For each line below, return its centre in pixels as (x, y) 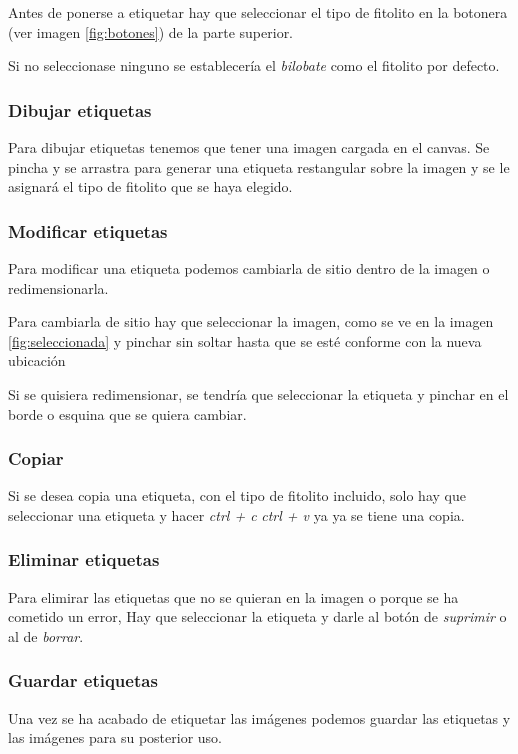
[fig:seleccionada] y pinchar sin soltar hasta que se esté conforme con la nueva (245, 340)
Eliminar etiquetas (84, 559)
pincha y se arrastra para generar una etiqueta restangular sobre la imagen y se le (259, 166)
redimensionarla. (58, 287)
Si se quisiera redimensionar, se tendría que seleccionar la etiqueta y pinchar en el (258, 393)
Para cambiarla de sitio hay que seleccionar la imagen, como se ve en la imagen (251, 321)
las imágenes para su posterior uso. (115, 737)
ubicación (37, 360)
